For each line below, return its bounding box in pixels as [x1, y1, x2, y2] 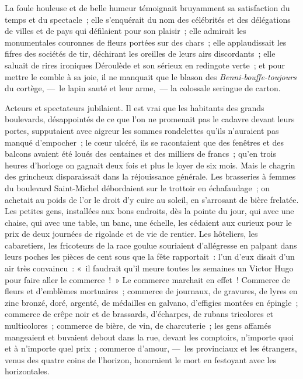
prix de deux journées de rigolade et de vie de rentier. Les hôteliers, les [5, 228, 258, 240]
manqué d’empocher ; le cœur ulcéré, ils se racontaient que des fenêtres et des [5, 136, 284, 148]
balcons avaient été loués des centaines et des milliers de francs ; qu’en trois [5, 147, 276, 160]
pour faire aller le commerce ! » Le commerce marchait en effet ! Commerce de [5, 273, 290, 285]
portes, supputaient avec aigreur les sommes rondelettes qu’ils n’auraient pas [5, 124, 279, 136]
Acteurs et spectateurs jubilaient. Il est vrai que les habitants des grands [5, 101, 264, 113]
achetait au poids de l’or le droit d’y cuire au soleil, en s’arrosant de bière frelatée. [5, 193, 299, 205]
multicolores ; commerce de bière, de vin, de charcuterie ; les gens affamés [5, 319, 271, 332]
